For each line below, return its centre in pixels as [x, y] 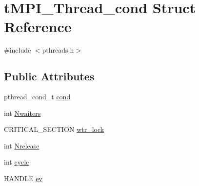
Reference [38, 27]
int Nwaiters [22, 113]
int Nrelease [22, 145]
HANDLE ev [23, 178]
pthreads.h [58, 50]
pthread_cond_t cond [37, 97]
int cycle [17, 162]
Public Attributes [49, 76]
